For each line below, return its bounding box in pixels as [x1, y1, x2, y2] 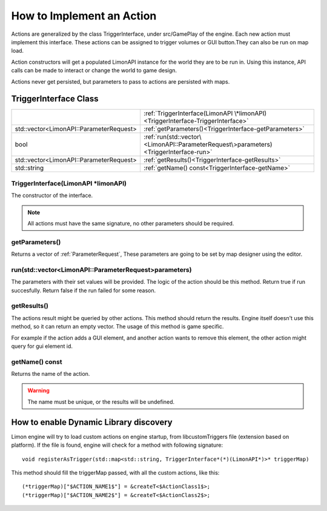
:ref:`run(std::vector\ [143, 133, 202, 141]
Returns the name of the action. [11, 370, 90, 378]
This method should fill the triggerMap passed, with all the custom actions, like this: [11, 469, 220, 476]
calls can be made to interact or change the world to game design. [11, 67, 177, 74]
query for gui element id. [11, 342, 73, 350]
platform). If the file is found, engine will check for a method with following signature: [11, 441, 223, 449]
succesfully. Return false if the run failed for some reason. [11, 287, 156, 294]
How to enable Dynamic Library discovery [11, 417, 173, 427]
